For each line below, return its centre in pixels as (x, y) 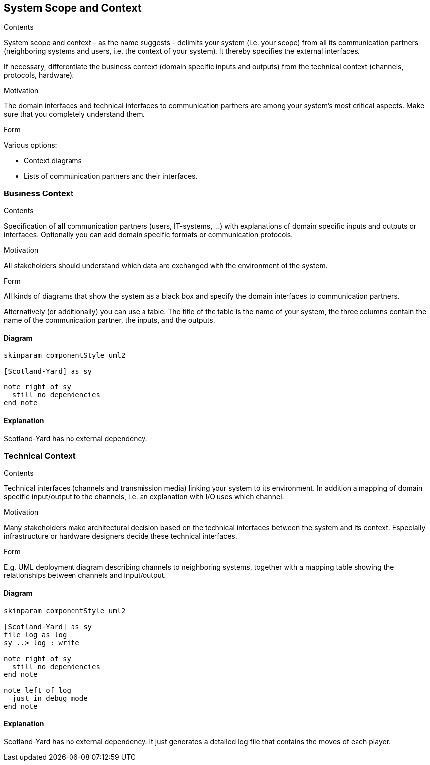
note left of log (37, 690)
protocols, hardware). (39, 75)
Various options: (31, 145)
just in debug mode (50, 698)
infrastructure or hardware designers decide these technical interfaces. (121, 536)
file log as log (36, 634)
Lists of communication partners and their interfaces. (111, 176)
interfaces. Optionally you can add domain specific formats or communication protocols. (149, 235)
